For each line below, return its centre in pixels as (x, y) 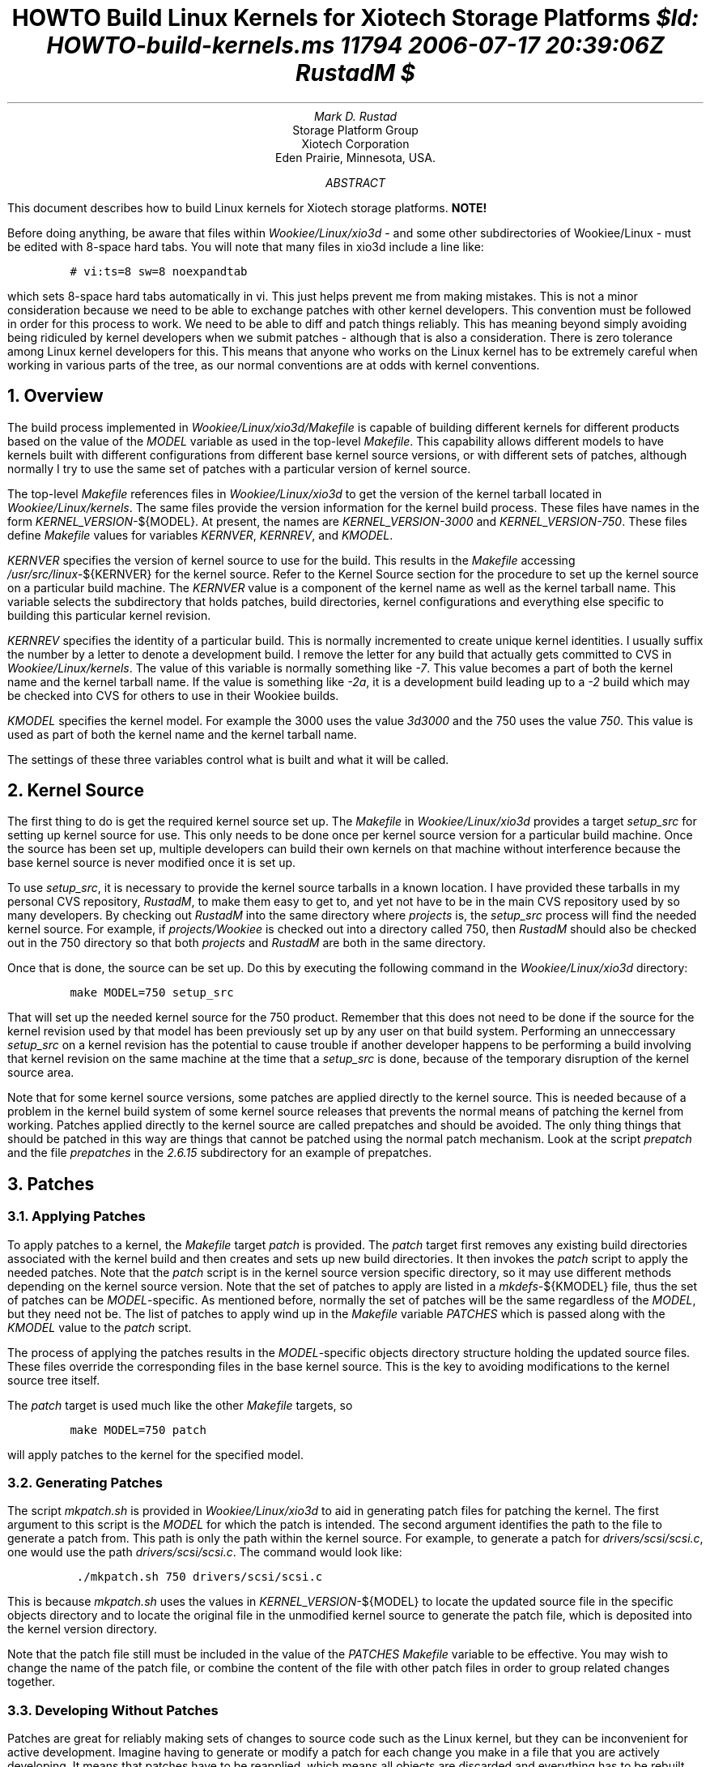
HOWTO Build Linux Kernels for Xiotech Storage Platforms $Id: (355, 18)
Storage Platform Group (355, 130)
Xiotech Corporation (355, 143)
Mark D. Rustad (355, 116)
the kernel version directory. (82, 1629)
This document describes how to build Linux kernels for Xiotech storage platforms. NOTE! (247, 207)
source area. (41, 1073)
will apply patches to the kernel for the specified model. (156, 1454)
